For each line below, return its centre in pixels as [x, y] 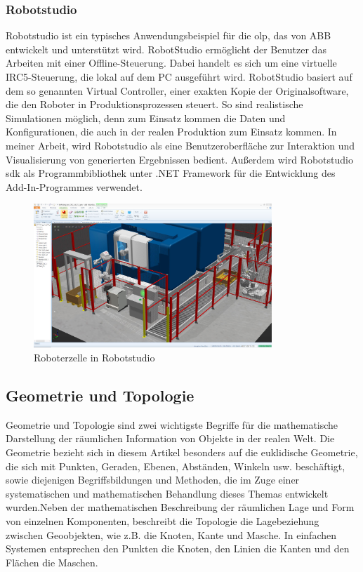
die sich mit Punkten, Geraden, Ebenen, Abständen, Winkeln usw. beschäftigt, [176, 466]
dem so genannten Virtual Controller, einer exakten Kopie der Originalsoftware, [177, 90]
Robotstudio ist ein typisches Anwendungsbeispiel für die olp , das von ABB [169, 35]
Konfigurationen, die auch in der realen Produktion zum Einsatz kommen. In [171, 132]
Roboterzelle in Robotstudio [94, 357]
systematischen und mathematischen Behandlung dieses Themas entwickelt [167, 493]
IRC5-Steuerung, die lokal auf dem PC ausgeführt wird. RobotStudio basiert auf [179, 77]
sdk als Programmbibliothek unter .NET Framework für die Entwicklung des [171, 173]
